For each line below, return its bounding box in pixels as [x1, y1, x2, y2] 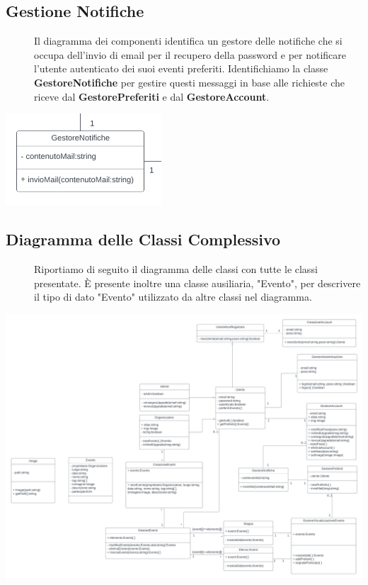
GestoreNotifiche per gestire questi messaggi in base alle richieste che [34, 74, 345, 89]
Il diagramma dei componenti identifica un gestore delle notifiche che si [34, 33, 343, 48]
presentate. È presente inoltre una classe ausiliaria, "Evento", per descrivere [34, 275, 361, 290]
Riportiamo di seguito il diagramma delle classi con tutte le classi [34, 261, 318, 276]
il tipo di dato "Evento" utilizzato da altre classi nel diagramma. [34, 289, 312, 304]
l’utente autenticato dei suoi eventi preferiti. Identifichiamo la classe [34, 61, 328, 76]
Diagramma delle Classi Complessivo [6, 228, 281, 250]
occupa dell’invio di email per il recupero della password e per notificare [34, 47, 347, 62]
